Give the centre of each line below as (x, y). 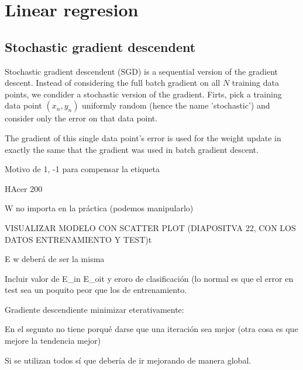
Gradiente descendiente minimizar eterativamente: (94, 309)
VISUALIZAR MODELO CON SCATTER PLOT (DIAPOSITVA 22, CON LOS (150, 227)
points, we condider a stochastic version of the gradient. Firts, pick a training (143, 94)
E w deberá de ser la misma (55, 259)
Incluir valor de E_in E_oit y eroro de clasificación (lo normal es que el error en (149, 278)
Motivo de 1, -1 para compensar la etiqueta (82, 169)
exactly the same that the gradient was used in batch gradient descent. (132, 149)
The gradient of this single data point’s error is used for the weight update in (143, 137)
